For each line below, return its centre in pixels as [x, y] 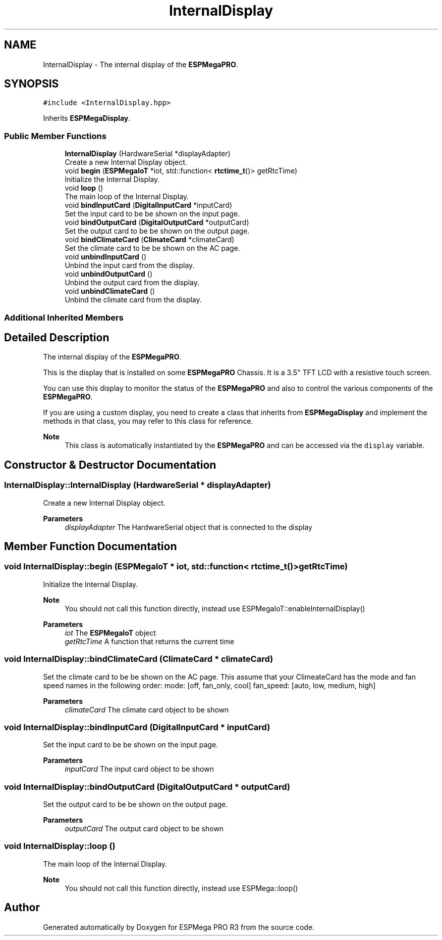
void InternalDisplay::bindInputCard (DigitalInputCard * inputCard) [137, 727]
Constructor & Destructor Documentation [110, 465]
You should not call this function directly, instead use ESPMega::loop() [181, 888]
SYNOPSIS [32, 84]
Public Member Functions [55, 136]
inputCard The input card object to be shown [139, 769]
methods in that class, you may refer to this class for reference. [148, 421]
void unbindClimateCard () [110, 291]
